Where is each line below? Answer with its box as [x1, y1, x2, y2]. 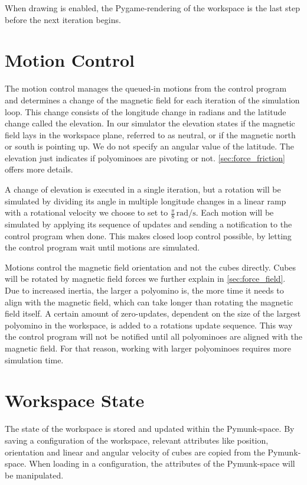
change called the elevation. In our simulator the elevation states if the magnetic [5, 117, 295, 129]
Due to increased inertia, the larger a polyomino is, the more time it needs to [5, 284, 284, 297]
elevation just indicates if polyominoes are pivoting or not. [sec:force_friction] [5, 151, 285, 164]
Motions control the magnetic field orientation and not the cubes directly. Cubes [5, 261, 296, 273]
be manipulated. [5, 468, 64, 481]
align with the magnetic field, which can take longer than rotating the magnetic [5, 295, 293, 308]
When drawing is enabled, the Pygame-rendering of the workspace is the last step [5, 2, 301, 14]
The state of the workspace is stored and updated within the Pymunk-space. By [5, 422, 295, 435]
